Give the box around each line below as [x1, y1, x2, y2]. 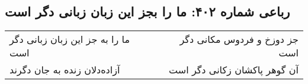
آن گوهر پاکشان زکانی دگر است [169, 63, 299, 77]
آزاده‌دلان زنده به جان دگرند [9, 63, 120, 77]
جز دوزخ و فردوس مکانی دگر [179, 32, 299, 46]
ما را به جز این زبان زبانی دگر [9, 32, 130, 46]
